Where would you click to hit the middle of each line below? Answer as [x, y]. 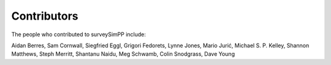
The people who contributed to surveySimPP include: [79, 34]
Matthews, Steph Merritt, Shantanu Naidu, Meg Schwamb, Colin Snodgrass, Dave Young [123, 54]
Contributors [45, 16]
